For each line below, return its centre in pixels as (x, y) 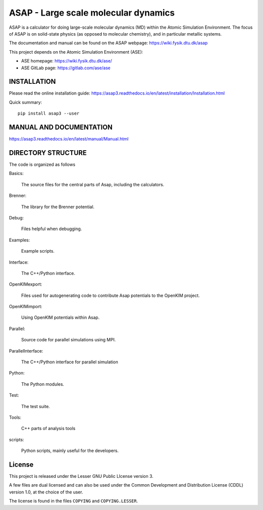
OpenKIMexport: (26, 284)
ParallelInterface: (26, 351)
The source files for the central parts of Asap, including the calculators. (93, 184)
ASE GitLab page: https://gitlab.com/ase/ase (66, 68)
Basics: (16, 174)
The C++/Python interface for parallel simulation (70, 362)
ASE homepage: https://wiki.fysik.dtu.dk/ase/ (66, 61)
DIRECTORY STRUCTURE (48, 153)
